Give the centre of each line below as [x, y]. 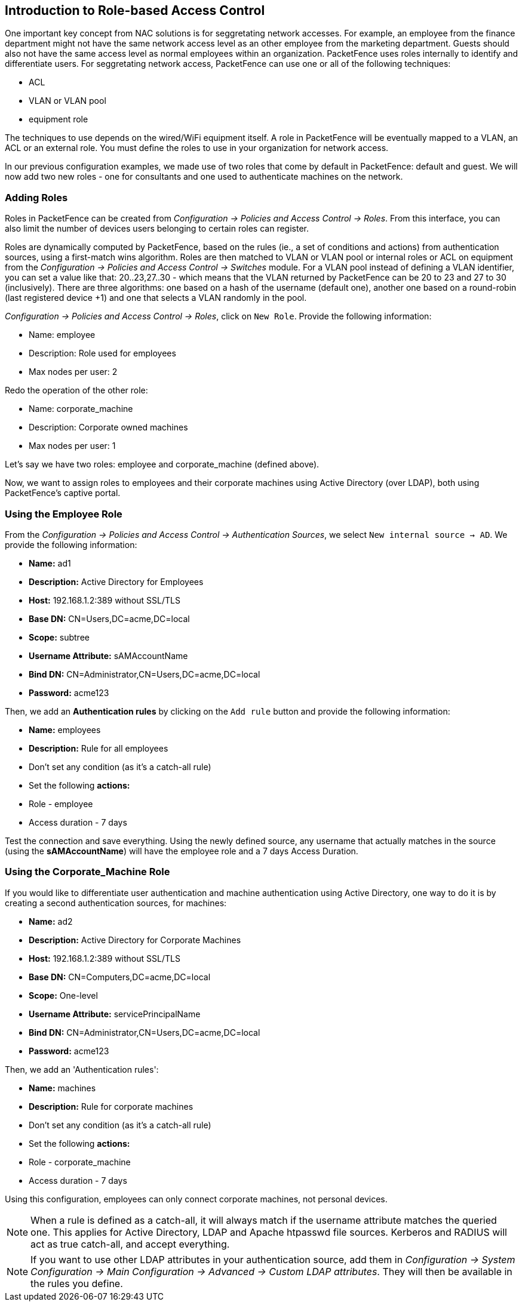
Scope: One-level [63, 995]
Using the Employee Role [64, 514]
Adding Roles [36, 197]
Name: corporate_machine [81, 409]
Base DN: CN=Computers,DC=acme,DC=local [120, 977]
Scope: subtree [59, 637]
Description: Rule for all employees [99, 748]
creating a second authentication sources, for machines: [116, 903]
